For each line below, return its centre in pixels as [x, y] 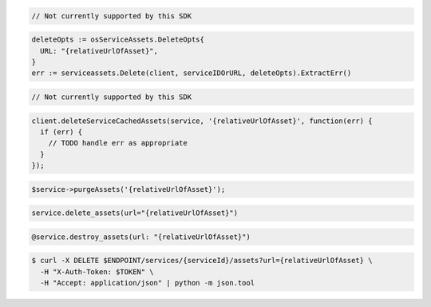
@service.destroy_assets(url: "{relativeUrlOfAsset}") [141, 237]
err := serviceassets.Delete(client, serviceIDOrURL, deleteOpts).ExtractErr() [192, 73]
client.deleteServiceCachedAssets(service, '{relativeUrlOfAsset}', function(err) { [202, 121]
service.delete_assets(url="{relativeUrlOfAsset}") [135, 213]
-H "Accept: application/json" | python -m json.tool [148, 283]
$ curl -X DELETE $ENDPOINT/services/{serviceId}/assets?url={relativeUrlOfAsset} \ [202, 261]
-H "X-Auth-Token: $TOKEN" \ [97, 271]
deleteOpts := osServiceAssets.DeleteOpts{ [118, 40]
